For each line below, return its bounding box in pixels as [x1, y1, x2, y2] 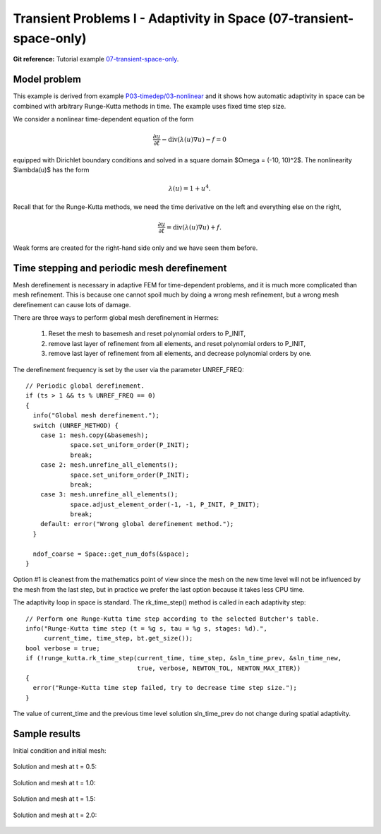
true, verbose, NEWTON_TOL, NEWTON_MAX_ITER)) [136, 664, 301, 672]
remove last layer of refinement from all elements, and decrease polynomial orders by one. [48, 350, 312, 358]
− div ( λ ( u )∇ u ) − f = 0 [161, 135, 227, 143]
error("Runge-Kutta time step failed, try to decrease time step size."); [32, 684, 298, 692]
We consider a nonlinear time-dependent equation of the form [13, 115, 194, 124]
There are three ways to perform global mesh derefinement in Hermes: [13, 314, 219, 322]
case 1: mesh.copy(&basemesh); [40, 431, 149, 439]
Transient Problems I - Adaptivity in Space [13, 11, 266, 26]
